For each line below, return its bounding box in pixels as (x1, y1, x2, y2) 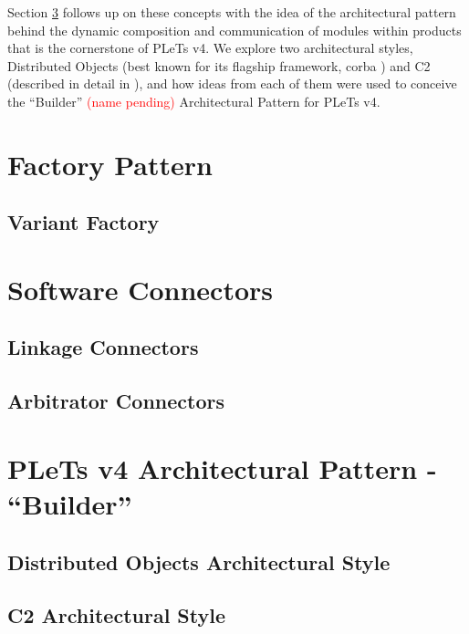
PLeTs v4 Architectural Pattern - (7, 449, 437, 486)
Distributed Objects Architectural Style (7, 547, 391, 576)
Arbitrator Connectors (7, 387, 224, 415)
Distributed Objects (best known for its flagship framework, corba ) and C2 (7, 56, 431, 75)
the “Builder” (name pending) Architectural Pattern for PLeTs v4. (7, 91, 380, 110)
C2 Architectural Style (7, 601, 226, 629)
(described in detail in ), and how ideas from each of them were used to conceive (7, 74, 457, 93)
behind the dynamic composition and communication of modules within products (7, 20, 462, 39)
